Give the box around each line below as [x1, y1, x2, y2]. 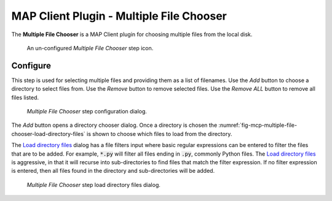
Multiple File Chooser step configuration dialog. [26, 108, 148, 115]
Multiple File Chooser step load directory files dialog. [26, 181, 161, 188]
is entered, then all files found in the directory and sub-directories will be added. [11, 167, 215, 175]
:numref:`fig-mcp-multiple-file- [218, 121, 298, 129]
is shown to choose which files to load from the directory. [86, 130, 232, 137]
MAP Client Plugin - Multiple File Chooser [11, 9, 227, 23]
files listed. [11, 94, 39, 101]
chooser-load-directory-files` [11, 130, 85, 137]
